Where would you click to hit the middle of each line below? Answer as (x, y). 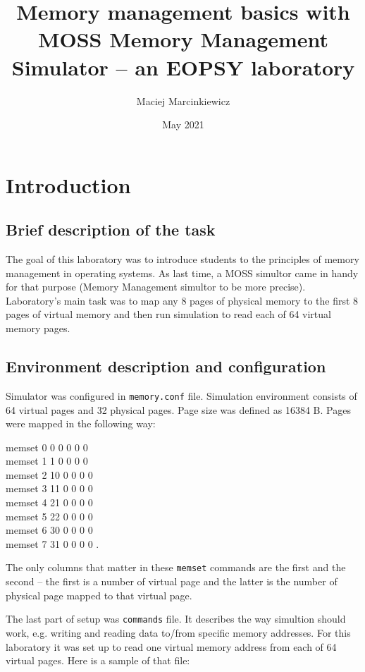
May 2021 (183, 124)
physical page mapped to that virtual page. (99, 595)
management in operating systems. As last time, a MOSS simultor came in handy (182, 273)
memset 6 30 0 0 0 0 (49, 530)
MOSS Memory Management (183, 39)
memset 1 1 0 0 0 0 (47, 461)
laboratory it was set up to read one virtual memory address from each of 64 (171, 646)
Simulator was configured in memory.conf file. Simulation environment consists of (181, 395)
